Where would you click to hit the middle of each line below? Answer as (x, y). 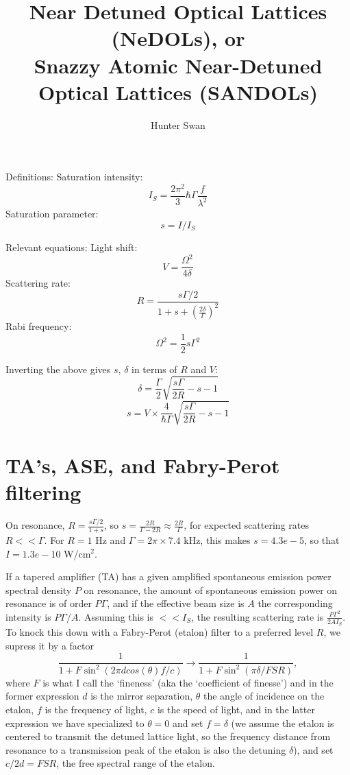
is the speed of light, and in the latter (236, 709)
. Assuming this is (116, 616)
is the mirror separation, (142, 696)
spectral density (39, 589)
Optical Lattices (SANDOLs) (178, 92)
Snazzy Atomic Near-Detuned (178, 65)
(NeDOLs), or (178, 38)
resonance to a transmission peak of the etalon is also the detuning (146, 749)
